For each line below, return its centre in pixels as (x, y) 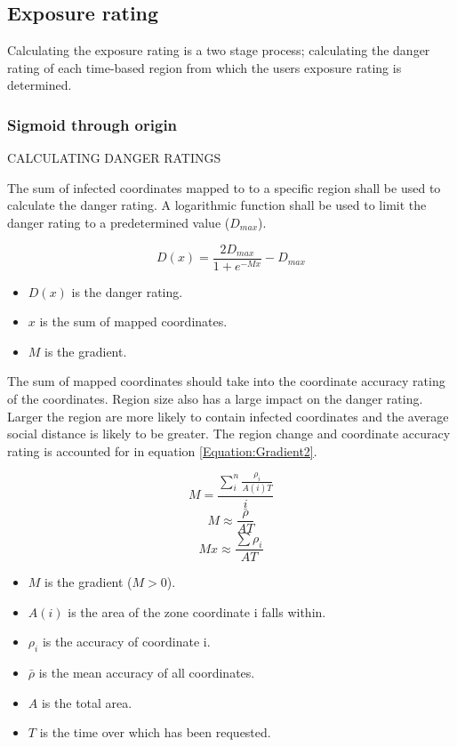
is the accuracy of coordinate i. (126, 642)
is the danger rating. (127, 291)
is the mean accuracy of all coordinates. (147, 673)
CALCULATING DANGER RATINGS (114, 158)
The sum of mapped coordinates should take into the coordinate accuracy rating (226, 381)
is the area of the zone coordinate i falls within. (197, 611)
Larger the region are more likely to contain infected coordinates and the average (228, 416)
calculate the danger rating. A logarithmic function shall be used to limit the (217, 205)
